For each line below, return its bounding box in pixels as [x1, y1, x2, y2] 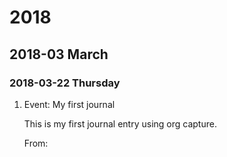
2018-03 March [9, 46, 109, 63]
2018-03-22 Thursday [9, 76, 121, 90]
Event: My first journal [23, 98, 116, 110]
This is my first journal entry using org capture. [23, 117, 217, 130]
